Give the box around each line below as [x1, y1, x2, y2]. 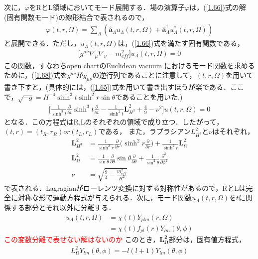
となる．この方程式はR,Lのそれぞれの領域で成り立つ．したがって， [4, 116, 224, 127]
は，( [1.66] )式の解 [189, 2, 246, 12]
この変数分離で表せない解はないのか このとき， [4, 234, 160, 245]
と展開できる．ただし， [4, 38, 81, 48]
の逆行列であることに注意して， [92, 70, 196, 80]
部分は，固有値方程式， [168, 234, 246, 245]
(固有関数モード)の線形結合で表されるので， [4, 11, 149, 22]
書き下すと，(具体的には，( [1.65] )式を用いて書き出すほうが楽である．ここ [4, 82, 244, 92]
